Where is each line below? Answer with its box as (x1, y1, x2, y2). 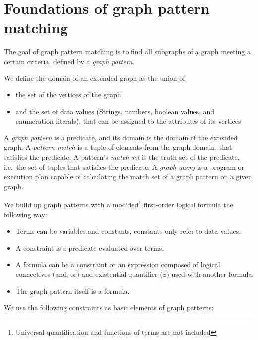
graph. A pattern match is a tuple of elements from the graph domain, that (4, 142, 232, 152)
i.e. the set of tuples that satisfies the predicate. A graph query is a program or (4, 161, 245, 172)
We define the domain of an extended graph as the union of (4, 72, 185, 83)
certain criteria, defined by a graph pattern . (4, 56, 135, 66)
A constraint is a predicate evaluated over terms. (15, 242, 164, 253)
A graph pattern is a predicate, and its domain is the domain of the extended (4, 132, 238, 142)
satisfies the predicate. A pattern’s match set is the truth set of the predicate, (4, 152, 240, 162)
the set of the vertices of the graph (15, 89, 121, 100)
